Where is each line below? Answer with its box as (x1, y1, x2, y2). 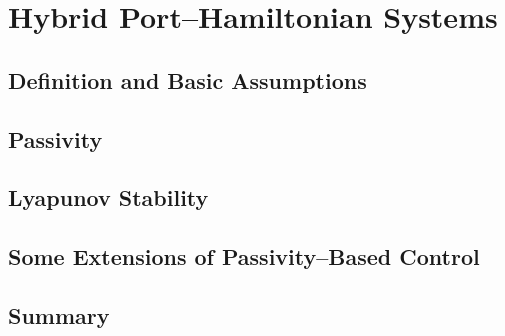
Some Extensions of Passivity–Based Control (8, 241, 480, 272)
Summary (8, 299, 110, 330)
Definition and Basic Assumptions (8, 64, 367, 95)
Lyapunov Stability (8, 182, 209, 213)
